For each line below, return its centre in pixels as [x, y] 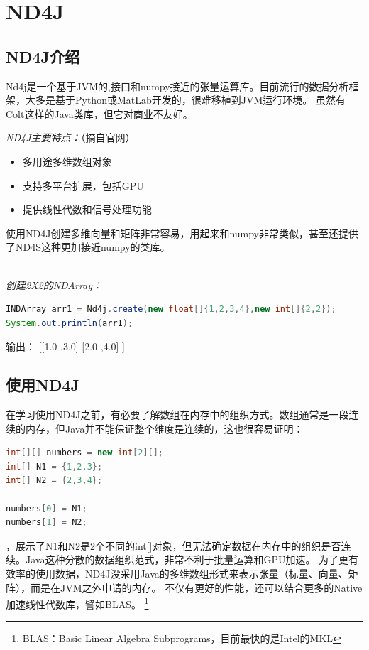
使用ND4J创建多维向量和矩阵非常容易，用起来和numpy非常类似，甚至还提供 [182, 233]
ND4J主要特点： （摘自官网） [71, 137]
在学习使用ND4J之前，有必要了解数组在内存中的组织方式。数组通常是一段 [177, 415]
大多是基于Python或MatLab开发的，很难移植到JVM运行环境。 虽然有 [185, 100]
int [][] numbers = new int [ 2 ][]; [85, 453]
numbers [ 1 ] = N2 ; [46, 522]
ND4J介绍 [43, 56]
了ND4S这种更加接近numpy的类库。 [88, 247]
